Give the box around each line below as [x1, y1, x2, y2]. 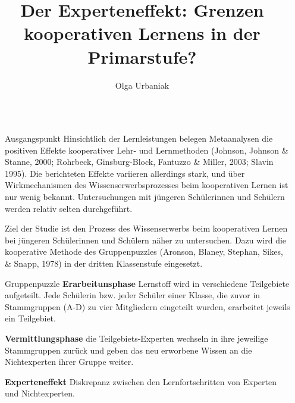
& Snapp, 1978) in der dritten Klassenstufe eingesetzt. [5, 257, 203, 270]
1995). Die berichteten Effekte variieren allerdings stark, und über [5, 167, 245, 179]
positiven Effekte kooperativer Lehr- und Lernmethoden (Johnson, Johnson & [5, 143, 288, 156]
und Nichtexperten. [5, 387, 75, 399]
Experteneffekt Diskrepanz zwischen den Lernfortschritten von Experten [5, 375, 277, 388]
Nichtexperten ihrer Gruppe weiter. [5, 355, 134, 368]
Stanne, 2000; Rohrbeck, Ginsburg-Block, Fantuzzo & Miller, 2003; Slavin [5, 155, 274, 168]
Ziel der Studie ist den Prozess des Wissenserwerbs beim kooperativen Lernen [5, 222, 288, 235]
